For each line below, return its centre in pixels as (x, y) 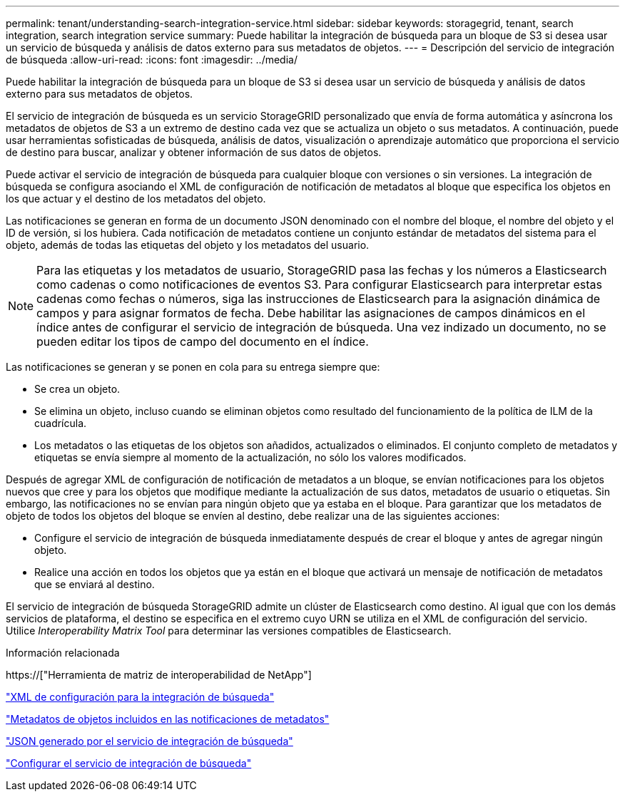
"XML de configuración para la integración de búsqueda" (140, 697)
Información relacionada (63, 653)
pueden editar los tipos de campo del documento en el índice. (203, 341)
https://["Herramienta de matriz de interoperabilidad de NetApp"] (159, 675)
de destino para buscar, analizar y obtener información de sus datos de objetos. (194, 152)
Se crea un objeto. (77, 389)
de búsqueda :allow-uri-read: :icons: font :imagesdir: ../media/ (152, 60)
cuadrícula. (61, 423)
